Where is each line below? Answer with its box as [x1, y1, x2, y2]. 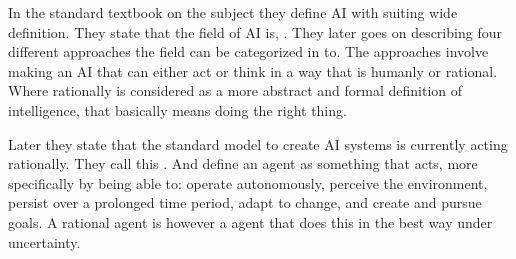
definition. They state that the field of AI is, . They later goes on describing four [8, 21, 502, 42]
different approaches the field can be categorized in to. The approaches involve [8, 41, 489, 62]
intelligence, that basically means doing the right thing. [8, 99, 347, 120]
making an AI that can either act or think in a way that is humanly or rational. [8, 60, 498, 81]
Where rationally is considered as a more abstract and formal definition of [8, 80, 463, 101]
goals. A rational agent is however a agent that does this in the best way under [8, 211, 493, 232]
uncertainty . [8, 231, 81, 252]
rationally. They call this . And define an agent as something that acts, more [8, 153, 478, 174]
